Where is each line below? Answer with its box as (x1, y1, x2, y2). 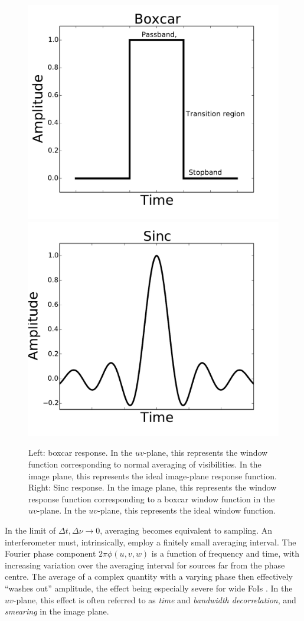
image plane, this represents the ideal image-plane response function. (28, 469, 277, 482)
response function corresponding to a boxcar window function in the (28, 492, 275, 505)
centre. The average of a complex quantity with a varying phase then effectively (5, 570, 293, 583)
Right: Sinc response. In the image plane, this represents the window (28, 481, 277, 493)
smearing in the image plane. (5, 605, 109, 617)
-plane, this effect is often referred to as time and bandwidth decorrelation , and (13, 593, 296, 606)
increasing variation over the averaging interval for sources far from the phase (5, 558, 285, 571)
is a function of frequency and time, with (151, 547, 300, 560)
